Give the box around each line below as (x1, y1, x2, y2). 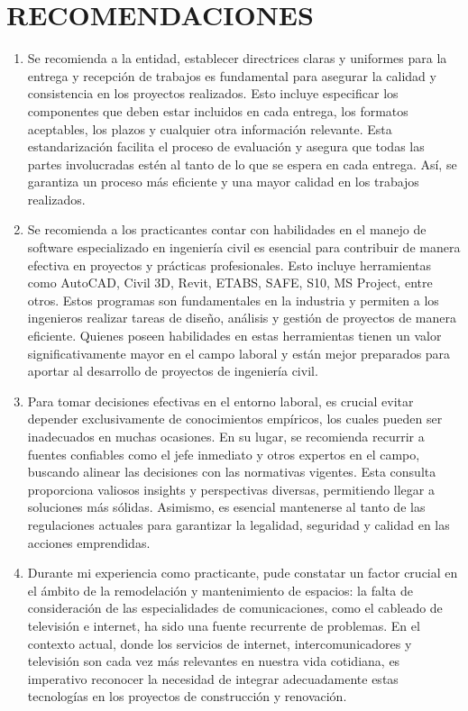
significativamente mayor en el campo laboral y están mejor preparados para (27, 343, 451, 362)
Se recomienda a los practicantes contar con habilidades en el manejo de (27, 220, 427, 239)
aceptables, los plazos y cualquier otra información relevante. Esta (27, 119, 392, 138)
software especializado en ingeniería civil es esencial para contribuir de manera (27, 238, 461, 257)
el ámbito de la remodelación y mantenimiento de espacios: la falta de (27, 580, 413, 599)
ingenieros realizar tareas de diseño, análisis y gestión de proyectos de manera (27, 308, 456, 327)
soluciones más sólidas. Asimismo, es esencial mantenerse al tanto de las (27, 497, 426, 516)
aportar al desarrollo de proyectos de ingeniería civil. (27, 361, 318, 380)
